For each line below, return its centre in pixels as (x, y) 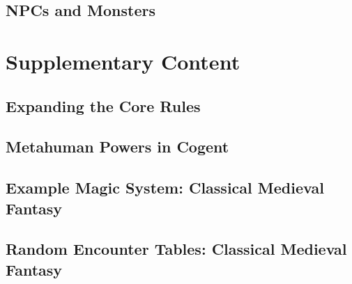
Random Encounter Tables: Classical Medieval (176, 249)
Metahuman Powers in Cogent (117, 147)
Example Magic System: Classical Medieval (165, 188)
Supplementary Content (123, 61)
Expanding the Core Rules (103, 105)
